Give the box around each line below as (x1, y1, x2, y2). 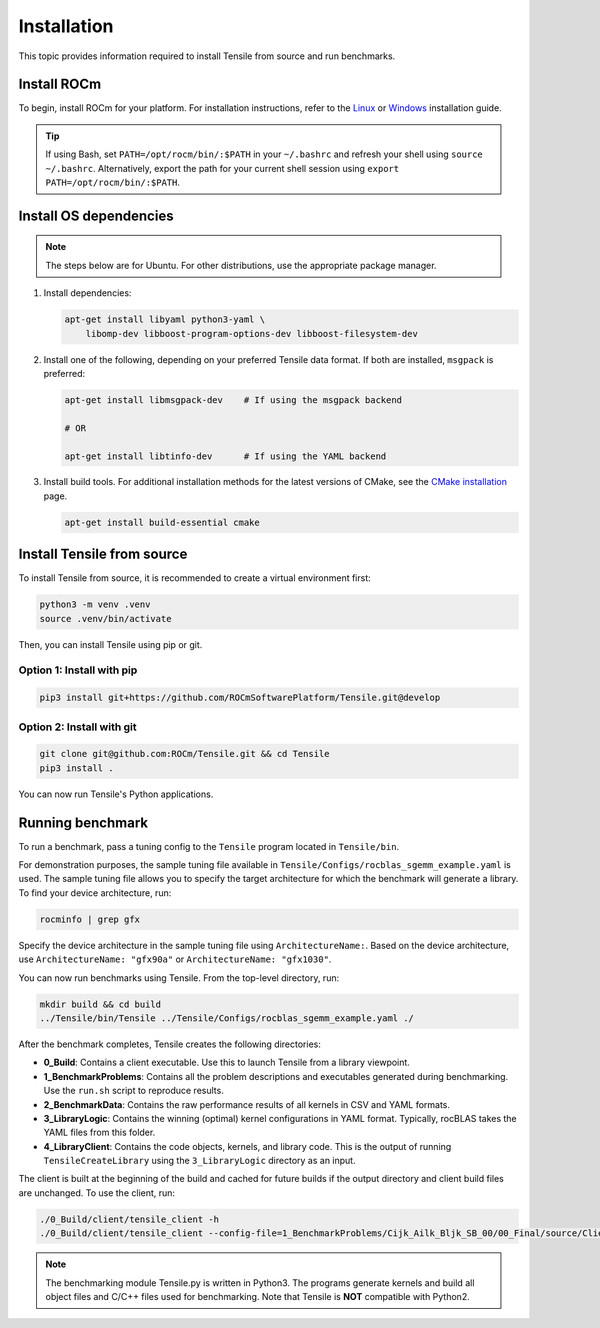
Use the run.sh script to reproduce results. (43, 1085, 224, 1097)
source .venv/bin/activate (39, 613, 172, 624)
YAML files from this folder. (43, 1126, 156, 1139)
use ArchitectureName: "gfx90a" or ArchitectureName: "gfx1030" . (18, 953, 332, 965)
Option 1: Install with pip (18, 663, 138, 677)
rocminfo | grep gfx (39, 913, 140, 925)
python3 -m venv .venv (39, 599, 151, 610)
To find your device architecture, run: (18, 886, 172, 899)
